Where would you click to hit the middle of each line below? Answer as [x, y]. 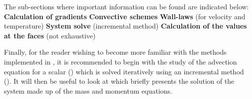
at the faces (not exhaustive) [50, 35]
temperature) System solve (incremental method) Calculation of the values [126, 26]
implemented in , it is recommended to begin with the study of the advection [121, 61]
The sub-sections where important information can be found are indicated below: [126, 6]
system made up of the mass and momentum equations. [88, 90]
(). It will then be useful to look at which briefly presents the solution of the [119, 81]
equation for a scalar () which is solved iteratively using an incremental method [124, 71]
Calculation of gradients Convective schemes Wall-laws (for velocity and [125, 16]
